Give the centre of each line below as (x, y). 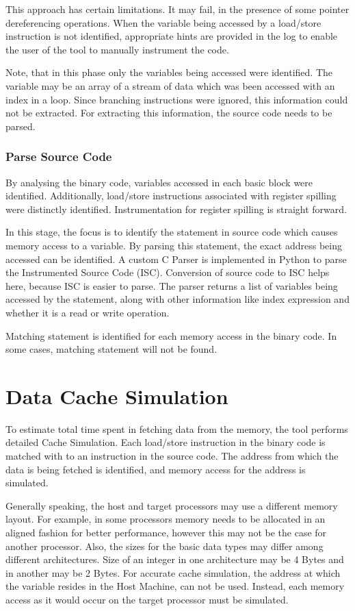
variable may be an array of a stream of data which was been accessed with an (170, 85)
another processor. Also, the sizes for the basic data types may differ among (165, 546)
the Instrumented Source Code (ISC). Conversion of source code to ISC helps (168, 272)
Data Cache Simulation (117, 396)
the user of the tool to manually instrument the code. (117, 49)
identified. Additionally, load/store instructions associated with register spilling (171, 196)
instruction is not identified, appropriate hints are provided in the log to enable (172, 36)
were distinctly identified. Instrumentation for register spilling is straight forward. (176, 209)
